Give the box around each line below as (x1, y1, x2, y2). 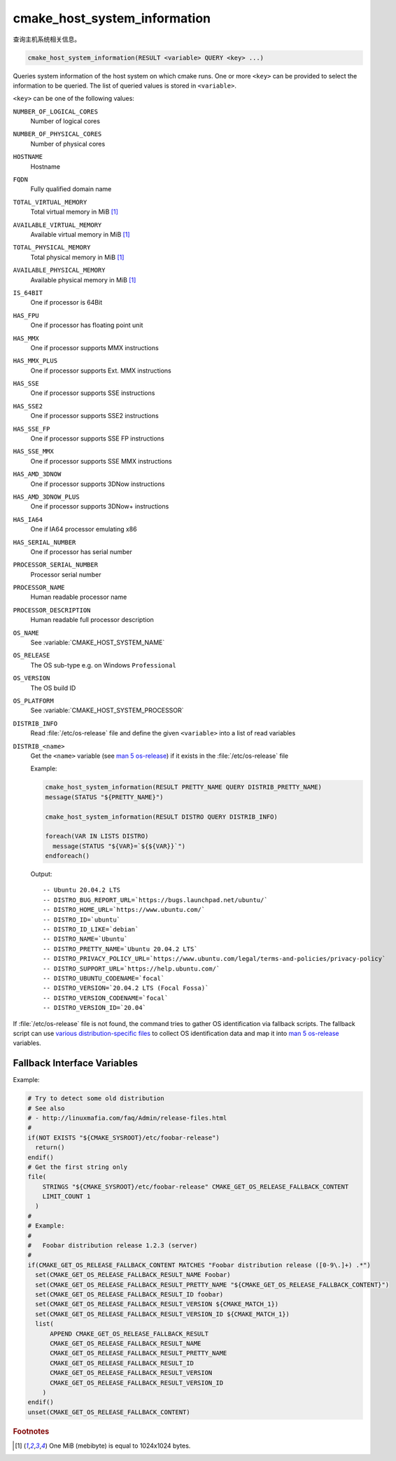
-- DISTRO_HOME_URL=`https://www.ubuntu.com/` (43, 906, 206, 914)
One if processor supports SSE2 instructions (30, 412, 159, 420)
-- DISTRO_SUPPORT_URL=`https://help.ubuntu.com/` (43, 964, 220, 973)
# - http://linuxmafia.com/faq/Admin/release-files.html (27, 1114, 227, 1122)
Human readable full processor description (30, 616, 154, 624)
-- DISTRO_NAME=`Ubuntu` (43, 935, 128, 943)
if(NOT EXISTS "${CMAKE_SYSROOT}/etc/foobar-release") (27, 1133, 220, 1142)
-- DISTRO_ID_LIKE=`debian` (43, 925, 139, 933)
